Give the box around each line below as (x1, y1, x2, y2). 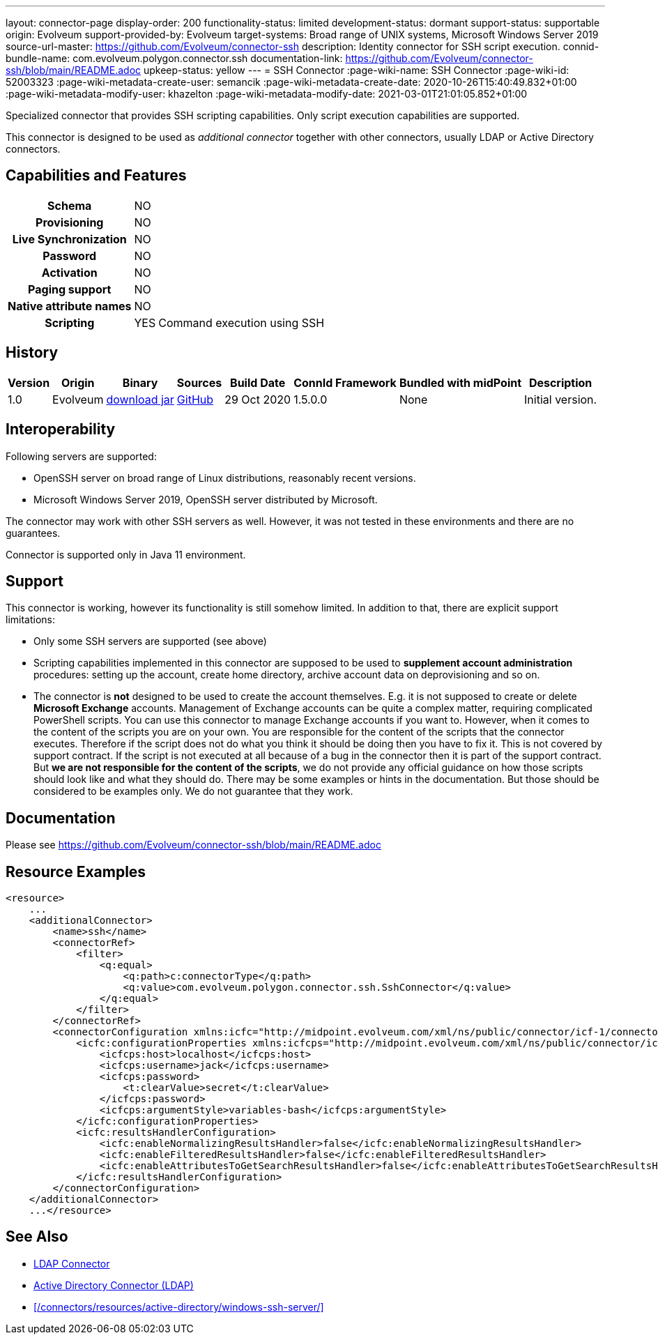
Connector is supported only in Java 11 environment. (6, 548, 246, 561)
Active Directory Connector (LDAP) (33, 1279, 194, 1291)
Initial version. (524, 392, 597, 406)
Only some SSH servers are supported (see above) (33, 635, 267, 648)
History (6, 344, 59, 362)
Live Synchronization (12, 231, 127, 246)
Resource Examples (6, 862, 146, 881)
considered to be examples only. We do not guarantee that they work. (33, 785, 353, 798)
